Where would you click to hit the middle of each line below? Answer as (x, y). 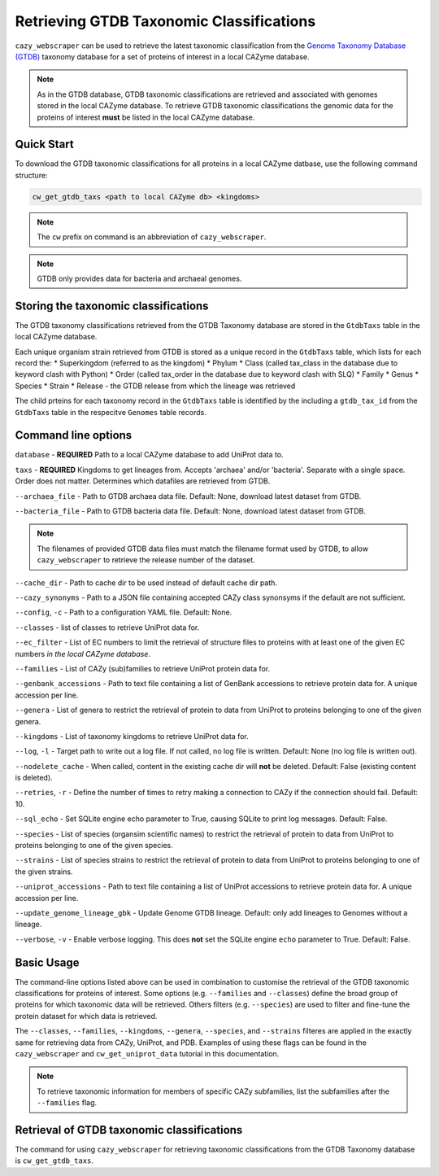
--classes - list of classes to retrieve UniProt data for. (107, 627)
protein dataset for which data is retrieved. (86, 1016)
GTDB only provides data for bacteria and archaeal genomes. (139, 278)
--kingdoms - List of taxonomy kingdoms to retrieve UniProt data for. (132, 736)
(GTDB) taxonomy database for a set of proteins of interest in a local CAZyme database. (162, 56)
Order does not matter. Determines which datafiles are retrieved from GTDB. (143, 481)
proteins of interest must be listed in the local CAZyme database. (146, 117)
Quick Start (44, 144)
